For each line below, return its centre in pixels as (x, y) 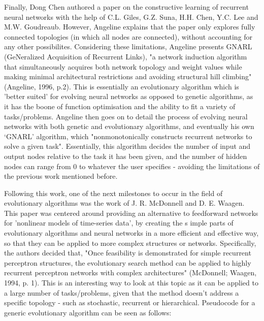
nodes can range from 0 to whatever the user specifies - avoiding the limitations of (132, 166)
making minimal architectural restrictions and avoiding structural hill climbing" (128, 76)
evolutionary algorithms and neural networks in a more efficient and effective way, (131, 233)
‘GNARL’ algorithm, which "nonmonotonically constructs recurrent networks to (128, 136)
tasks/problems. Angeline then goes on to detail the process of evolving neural (126, 116)
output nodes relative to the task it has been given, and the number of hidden (126, 156)
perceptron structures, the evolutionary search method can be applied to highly (128, 262)
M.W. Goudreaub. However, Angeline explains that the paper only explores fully (130, 27)
